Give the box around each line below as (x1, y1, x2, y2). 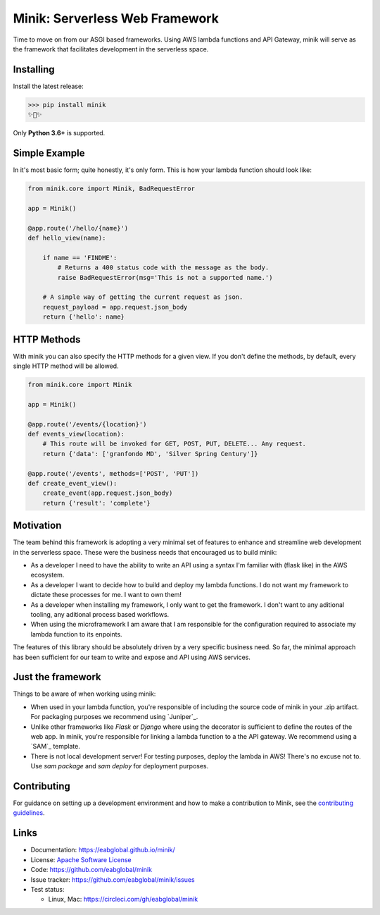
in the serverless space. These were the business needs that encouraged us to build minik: (13, 548, 277, 556)
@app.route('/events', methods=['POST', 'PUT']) (27, 469, 199, 477)
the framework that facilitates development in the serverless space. (13, 44, 209, 53)
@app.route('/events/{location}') (27, 420, 147, 428)
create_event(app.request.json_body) (42, 489, 173, 497)
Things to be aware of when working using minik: (13, 689, 156, 698)
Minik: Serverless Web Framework (13, 11, 220, 26)
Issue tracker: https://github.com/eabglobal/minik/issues (30, 875, 195, 884)
